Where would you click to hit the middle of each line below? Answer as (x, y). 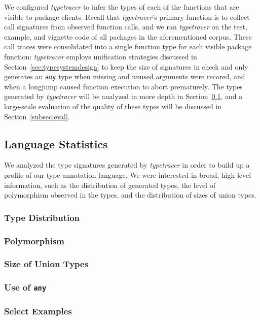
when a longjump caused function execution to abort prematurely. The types (123, 86)
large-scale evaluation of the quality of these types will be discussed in (113, 106)
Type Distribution (42, 217)
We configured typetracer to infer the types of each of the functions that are (122, 7)
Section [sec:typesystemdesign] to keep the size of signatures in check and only (126, 66)
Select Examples (38, 311)
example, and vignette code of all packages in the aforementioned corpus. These (128, 36)
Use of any (25, 287)
